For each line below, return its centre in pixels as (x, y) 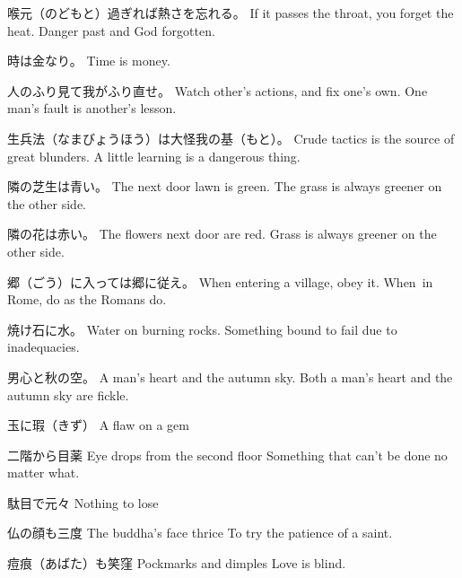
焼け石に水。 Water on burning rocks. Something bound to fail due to (202, 329)
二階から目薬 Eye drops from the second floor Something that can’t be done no (227, 455)
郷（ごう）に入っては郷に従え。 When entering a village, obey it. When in (220, 281)
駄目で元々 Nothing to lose (83, 502)
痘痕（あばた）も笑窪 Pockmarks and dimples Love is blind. (177, 563)
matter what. (44, 473)
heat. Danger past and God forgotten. (111, 30)
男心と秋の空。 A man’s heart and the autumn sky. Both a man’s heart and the (230, 377)
